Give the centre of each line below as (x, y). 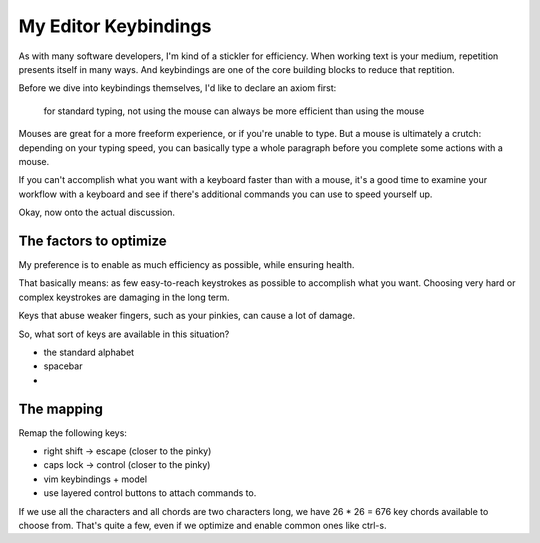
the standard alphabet (89, 352)
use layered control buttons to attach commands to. (150, 493)
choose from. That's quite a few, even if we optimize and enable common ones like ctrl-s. (202, 525)
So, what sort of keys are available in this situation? (124, 334)
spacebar (63, 366)
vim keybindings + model (95, 479)
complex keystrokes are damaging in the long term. (124, 297)
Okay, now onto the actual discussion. (96, 212)
